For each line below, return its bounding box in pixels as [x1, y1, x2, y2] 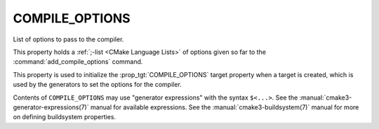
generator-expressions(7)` [13, 102, 89, 111]
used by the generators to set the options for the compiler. [13, 81, 182, 89]
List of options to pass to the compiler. [13, 35, 124, 43]
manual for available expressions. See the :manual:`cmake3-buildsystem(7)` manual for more [90, 102, 359, 111]
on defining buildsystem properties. [13, 113, 116, 121]
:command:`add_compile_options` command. [13, 57, 143, 66]
